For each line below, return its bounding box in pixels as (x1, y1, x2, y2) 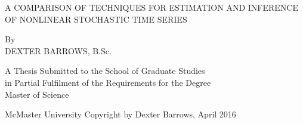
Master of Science (5, 88, 69, 100)
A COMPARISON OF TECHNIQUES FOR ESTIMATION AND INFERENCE (5, 1, 298, 13)
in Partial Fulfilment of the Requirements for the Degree (5, 76, 211, 88)
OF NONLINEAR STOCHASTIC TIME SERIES (5, 13, 187, 25)
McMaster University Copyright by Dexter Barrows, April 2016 (5, 108, 236, 120)
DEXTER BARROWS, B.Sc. (5, 44, 112, 57)
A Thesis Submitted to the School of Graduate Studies (5, 64, 205, 77)
